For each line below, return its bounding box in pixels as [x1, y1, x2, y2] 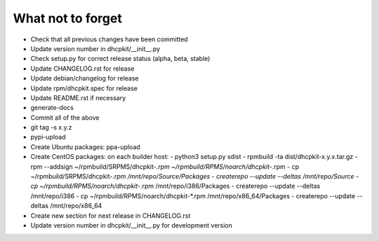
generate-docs [30, 104, 74, 112]
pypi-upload [30, 133, 66, 142]
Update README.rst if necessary [30, 93, 126, 102]
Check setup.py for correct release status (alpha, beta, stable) [30, 55, 211, 63]
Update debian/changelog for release [30, 74, 139, 83]
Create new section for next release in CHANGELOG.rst [30, 211, 191, 220]
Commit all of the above [30, 113, 100, 122]
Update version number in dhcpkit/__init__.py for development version [30, 221, 233, 229]
